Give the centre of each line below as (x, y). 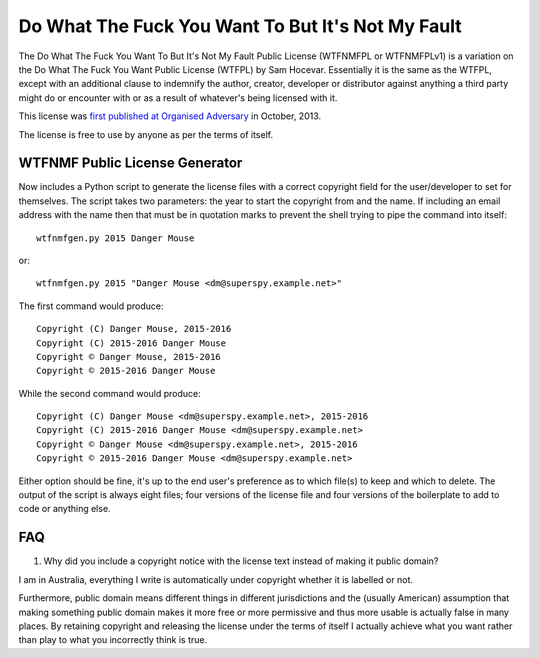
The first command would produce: (91, 306)
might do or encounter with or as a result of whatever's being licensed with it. (178, 97)
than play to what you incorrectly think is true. (113, 640)
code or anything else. (64, 509)
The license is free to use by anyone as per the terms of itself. (146, 134)
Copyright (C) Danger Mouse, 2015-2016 (134, 329)
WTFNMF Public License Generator (130, 163)
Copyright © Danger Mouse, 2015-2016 (129, 356)
